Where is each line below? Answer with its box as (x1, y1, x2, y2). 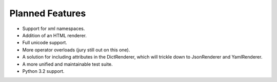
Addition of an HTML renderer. (22, 32, 87, 38)
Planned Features (9, 8, 86, 19)
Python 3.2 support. (22, 68, 65, 74)
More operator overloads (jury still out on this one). (22, 46, 130, 53)
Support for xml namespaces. (22, 25, 85, 32)
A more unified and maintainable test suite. (22, 61, 113, 67)
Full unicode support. (22, 40, 68, 46)
